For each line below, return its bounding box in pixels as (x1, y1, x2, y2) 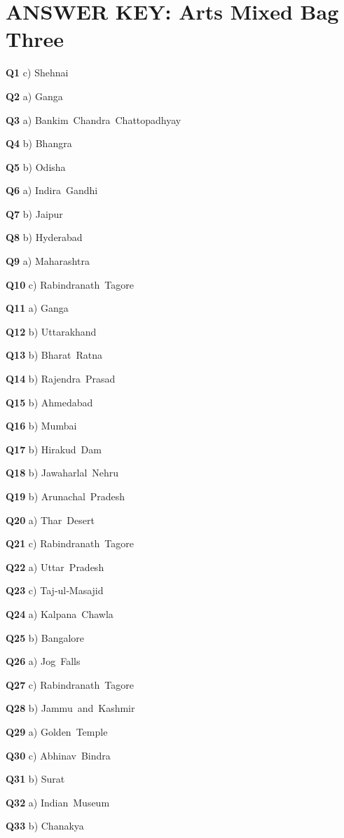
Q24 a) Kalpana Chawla (6, 606, 113, 621)
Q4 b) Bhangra (6, 136, 72, 151)
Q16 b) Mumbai (6, 418, 77, 433)
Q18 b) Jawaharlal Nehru (6, 465, 119, 480)
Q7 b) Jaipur (6, 206, 63, 221)
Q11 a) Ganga (6, 301, 69, 315)
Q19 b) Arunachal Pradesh (6, 489, 125, 503)
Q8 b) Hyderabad (6, 230, 83, 245)
